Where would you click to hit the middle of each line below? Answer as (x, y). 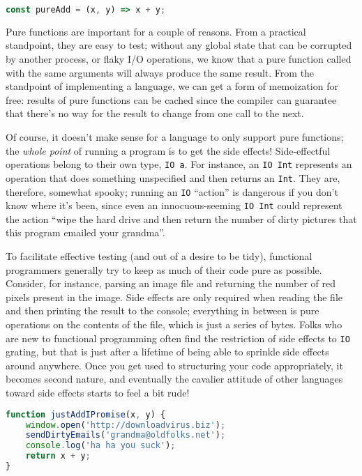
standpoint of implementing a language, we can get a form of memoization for (172, 86)
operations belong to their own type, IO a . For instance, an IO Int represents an (179, 164)
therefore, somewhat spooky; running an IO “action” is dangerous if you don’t (172, 191)
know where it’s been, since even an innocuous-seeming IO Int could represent (174, 205)
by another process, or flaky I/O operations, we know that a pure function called (179, 59)
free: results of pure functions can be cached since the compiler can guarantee (171, 99)
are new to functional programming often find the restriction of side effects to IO (178, 338)
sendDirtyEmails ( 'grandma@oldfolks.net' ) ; (126, 435)
